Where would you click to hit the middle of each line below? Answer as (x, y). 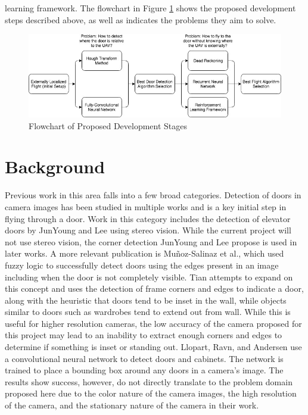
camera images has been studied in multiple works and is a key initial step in (146, 206)
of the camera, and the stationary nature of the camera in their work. (132, 405)
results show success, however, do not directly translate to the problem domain (149, 381)
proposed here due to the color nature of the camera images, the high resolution (151, 393)
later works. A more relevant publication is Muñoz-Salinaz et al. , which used (144, 253)
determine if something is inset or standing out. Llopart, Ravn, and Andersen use (153, 347)
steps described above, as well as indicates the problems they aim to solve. (141, 19)
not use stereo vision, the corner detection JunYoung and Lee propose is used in (151, 241)
